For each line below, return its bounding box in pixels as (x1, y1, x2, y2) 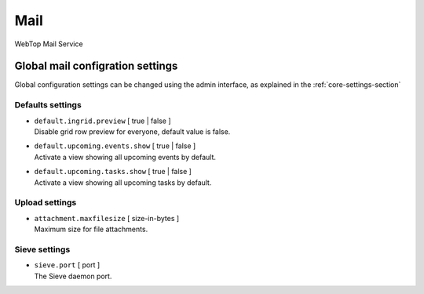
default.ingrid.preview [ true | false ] (34, 116, 172, 125)
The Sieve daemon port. (34, 271, 112, 281)
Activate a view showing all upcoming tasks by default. (34, 177, 212, 187)
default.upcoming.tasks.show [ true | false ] (34, 167, 192, 176)
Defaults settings (14, 100, 82, 111)
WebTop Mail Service (14, 39, 83, 49)
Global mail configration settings (14, 60, 178, 73)
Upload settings (14, 197, 77, 208)
